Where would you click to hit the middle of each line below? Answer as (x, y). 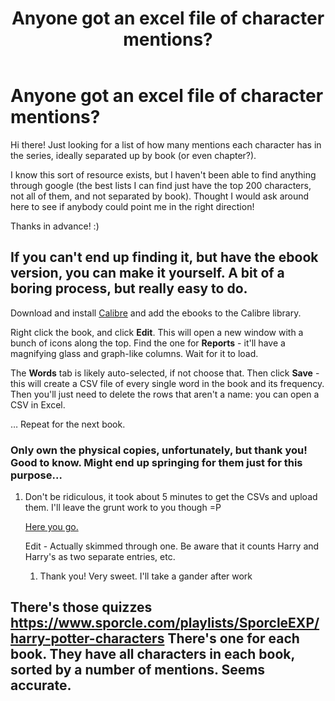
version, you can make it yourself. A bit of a (147, 273)
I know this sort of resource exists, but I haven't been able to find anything (163, 174)
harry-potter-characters (87, 638)
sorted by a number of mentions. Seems (138, 670)
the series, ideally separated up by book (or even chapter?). (133, 155)
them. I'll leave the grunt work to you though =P (123, 508)
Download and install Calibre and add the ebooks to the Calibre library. (156, 313)
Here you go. (51, 527)
